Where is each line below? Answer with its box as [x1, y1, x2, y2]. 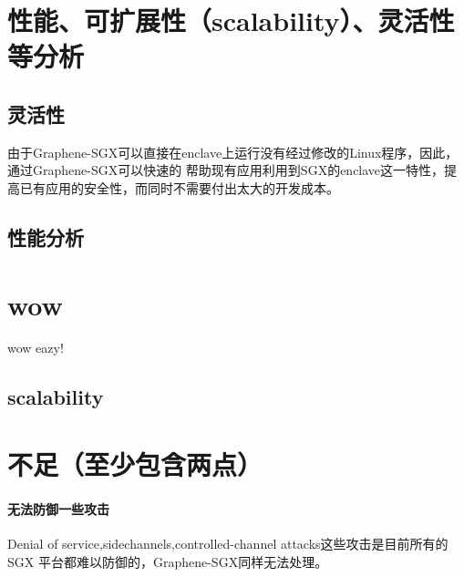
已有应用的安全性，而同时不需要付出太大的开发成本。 [19, 178, 339, 197]
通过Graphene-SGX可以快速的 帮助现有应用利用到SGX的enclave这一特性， [7, 160, 445, 180]
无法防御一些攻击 [7, 499, 109, 518]
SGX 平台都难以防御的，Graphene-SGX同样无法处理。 [7, 551, 328, 571]
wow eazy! [7, 338, 64, 357]
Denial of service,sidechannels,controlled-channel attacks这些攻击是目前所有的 [7, 534, 449, 552]
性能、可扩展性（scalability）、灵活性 [7, 2, 455, 39]
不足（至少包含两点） [7, 446, 263, 483]
